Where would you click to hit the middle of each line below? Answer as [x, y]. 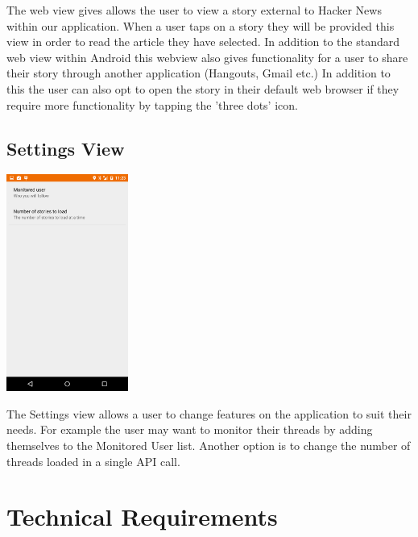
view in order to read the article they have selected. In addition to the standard [203, 42]
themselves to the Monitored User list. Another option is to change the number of [209, 445]
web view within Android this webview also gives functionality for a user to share [207, 57]
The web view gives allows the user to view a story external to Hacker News [194, 10]
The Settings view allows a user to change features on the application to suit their [209, 413]
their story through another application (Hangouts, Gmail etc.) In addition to [199, 73]
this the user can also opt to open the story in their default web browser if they [203, 88]
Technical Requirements [142, 516]
